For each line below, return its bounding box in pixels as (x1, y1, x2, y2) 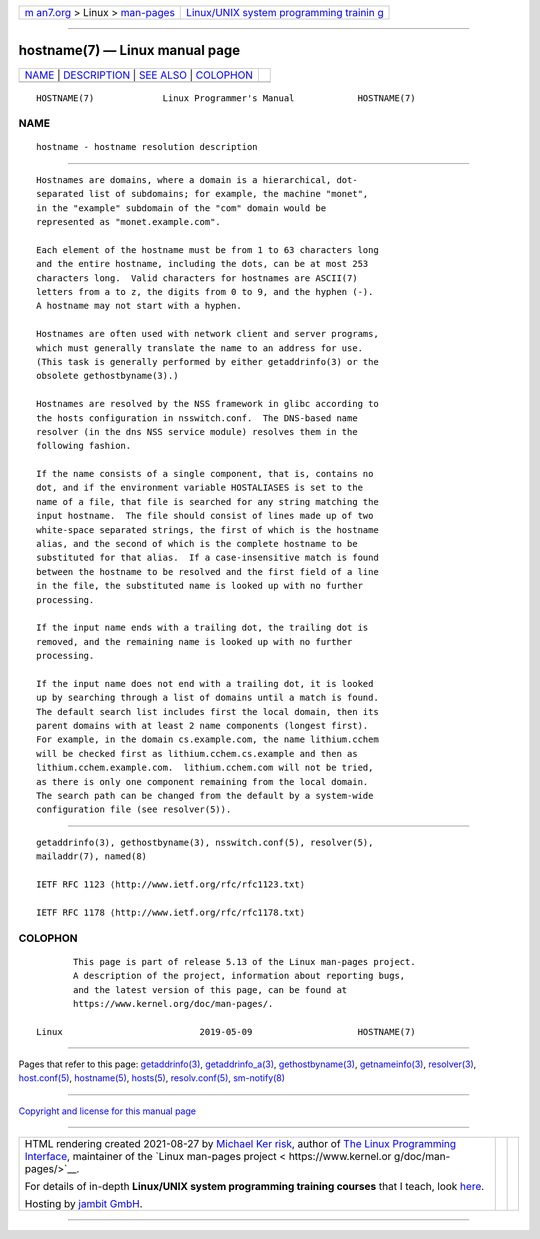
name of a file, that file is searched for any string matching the (36, 496, 379, 507)
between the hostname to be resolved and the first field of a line (36, 566, 379, 577)
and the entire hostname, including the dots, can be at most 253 (36, 258, 369, 270)
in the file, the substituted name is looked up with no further (36, 580, 364, 592)
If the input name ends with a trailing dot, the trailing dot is (36, 622, 369, 634)
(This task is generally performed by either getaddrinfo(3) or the (36, 356, 379, 367)
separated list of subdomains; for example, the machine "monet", (36, 188, 369, 200)
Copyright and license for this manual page (18, 1105, 197, 1117)
